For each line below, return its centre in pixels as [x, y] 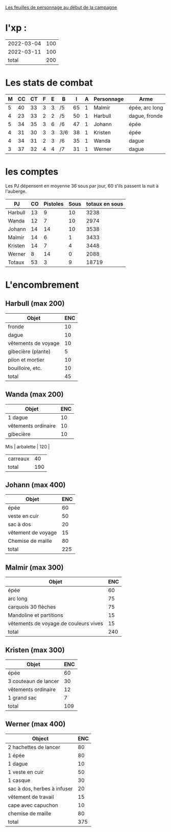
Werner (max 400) [35, 724]
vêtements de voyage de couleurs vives [56, 623]
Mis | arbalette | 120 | [28, 446]
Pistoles [54, 204]
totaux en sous [105, 204]
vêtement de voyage [32, 533]
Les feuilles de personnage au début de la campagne [61, 7]
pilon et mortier [26, 360]
